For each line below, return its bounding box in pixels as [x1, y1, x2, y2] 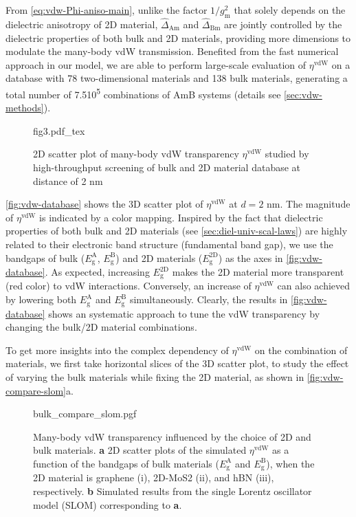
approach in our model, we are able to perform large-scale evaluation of [5, 57, 307, 71]
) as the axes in [218, 250, 283, 265]
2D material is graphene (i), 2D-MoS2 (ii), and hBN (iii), [33, 470, 274, 485]
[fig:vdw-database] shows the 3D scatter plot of [5, 197, 203, 211]
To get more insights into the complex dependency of [5, 342, 229, 357]
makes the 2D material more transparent [172, 265, 344, 279]
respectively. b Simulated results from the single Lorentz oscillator [33, 483, 312, 498]
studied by [265, 146, 309, 161]
